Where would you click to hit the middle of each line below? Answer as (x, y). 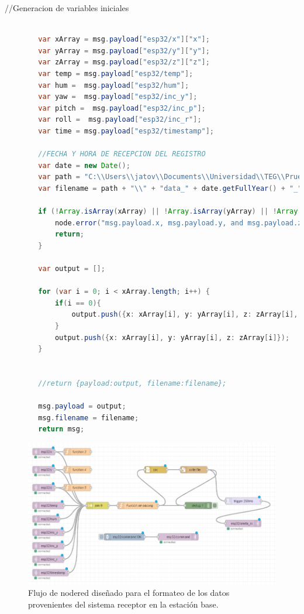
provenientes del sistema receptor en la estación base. (123, 604)
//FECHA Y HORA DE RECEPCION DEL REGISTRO (122, 154)
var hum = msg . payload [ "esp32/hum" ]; (114, 85)
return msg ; (61, 429)
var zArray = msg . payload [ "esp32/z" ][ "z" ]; (124, 62)
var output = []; (72, 269)
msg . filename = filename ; (89, 418)
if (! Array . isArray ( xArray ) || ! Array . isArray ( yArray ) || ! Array (168, 212)
